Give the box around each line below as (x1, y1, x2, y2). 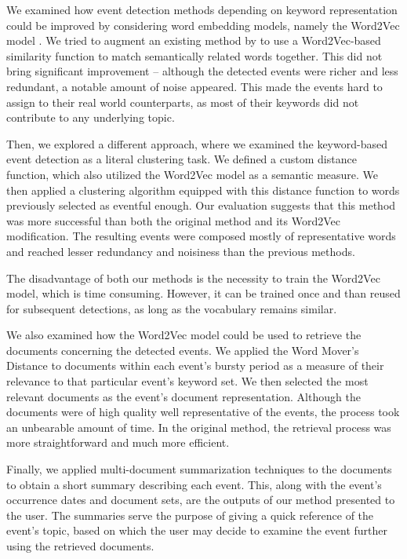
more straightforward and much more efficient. (6, 434, 230, 451)
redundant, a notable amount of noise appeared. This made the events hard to (6, 78, 383, 94)
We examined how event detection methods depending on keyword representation (6, 2, 398, 17)
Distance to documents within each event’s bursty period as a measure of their (6, 357, 384, 374)
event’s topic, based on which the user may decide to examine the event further (6, 522, 388, 539)
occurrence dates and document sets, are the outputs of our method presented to (6, 491, 395, 508)
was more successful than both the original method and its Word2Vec (6, 212, 340, 228)
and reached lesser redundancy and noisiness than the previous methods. (6, 243, 355, 259)
